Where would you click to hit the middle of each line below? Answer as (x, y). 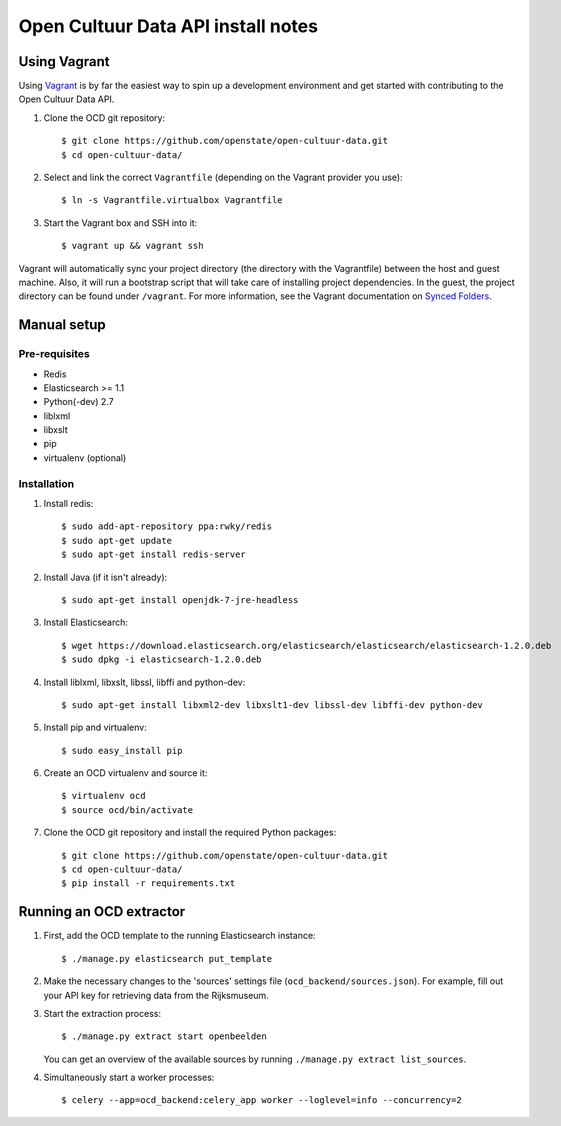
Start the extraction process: (102, 1013)
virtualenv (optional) (85, 457)
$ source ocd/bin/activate (127, 809)
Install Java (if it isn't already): (105, 577)
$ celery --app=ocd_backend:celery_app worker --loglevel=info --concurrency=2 (261, 1100)
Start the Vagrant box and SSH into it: (120, 222)
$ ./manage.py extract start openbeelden (164, 1036)
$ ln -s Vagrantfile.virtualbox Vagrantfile (172, 200)
